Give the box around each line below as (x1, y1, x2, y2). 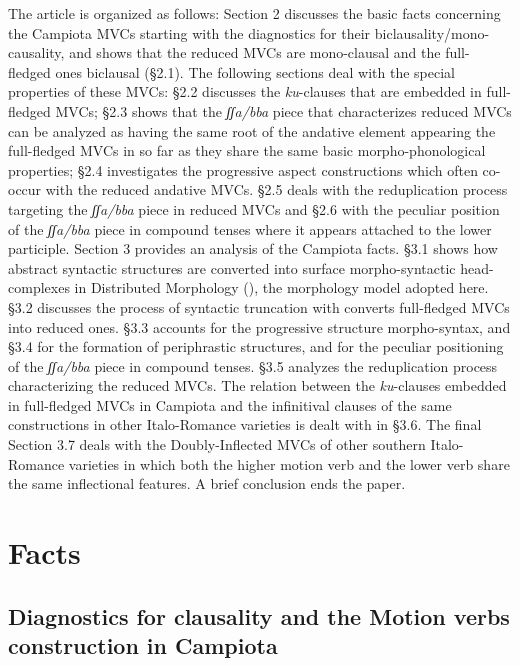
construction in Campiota (8, 630, 278, 660)
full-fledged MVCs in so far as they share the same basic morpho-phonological (8, 140, 486, 161)
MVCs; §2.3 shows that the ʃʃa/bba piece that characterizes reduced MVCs (55, 100, 512, 121)
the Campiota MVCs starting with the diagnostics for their (8, 22, 371, 43)
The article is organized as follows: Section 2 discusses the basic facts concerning (8, 3, 501, 23)
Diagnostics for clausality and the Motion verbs (8, 600, 510, 631)
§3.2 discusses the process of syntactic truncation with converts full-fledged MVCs (8, 296, 510, 317)
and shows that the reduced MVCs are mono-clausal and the (69, 42, 441, 63)
